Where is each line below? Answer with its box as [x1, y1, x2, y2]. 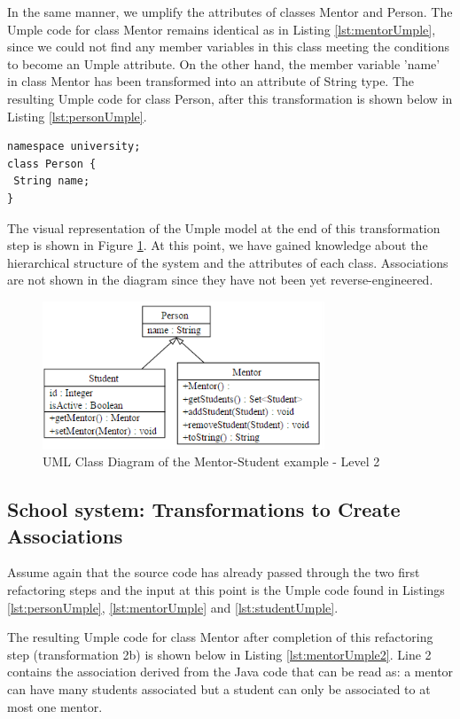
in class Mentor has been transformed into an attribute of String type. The [7, 72, 415, 90]
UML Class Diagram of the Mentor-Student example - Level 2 [43, 452, 380, 471]
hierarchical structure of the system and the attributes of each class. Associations [7, 253, 448, 271]
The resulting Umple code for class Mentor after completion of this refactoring [7, 628, 433, 646]
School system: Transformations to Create [7, 496, 401, 523]
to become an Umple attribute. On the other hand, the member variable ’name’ [7, 54, 441, 73]
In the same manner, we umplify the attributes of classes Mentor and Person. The [7, 3, 453, 20]
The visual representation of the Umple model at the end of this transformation [7, 218, 441, 237]
